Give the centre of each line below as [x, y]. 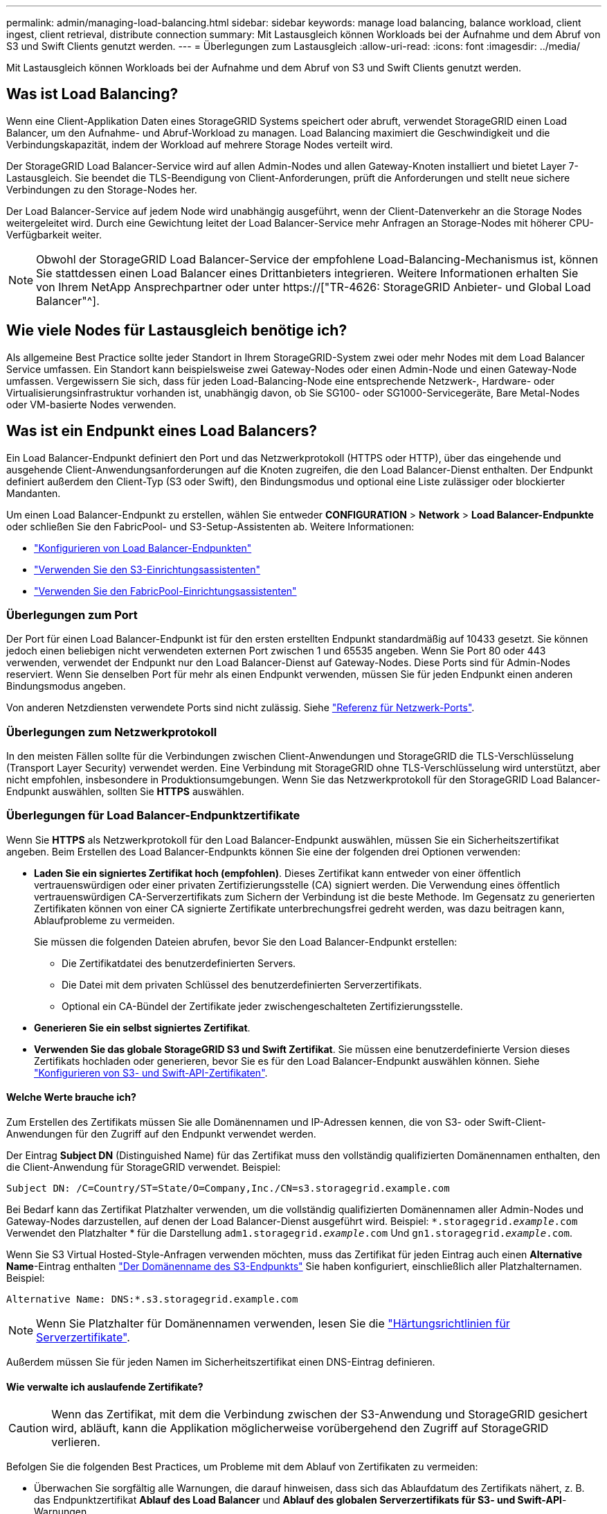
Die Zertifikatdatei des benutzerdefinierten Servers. [179, 963]
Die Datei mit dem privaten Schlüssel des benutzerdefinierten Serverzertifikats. [242, 984]
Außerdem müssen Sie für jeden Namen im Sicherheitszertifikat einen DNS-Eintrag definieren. [221, 1362]
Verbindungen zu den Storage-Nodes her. [102, 189]
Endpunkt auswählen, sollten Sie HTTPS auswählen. [125, 792]
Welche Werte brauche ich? [71, 1097]
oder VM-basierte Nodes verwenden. [91, 404]
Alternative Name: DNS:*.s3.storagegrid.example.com [152, 1299]
